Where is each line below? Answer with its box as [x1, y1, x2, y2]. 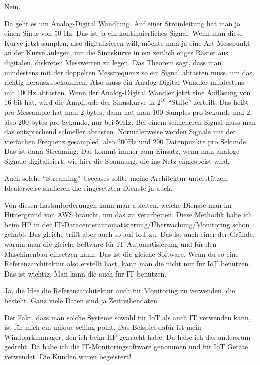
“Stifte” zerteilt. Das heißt [168, 97, 249, 107]
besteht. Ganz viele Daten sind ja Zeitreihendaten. [4, 295, 159, 306]
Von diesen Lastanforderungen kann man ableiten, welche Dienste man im [4, 199, 232, 210]
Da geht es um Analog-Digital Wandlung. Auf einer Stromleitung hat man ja [4, 18, 241, 28]
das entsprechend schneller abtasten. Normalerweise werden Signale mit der [4, 126, 236, 137]
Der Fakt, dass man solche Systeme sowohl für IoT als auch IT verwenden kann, [4, 312, 251, 322]
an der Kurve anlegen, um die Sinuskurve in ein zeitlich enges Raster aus [4, 47, 228, 58]
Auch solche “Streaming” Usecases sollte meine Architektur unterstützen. [4, 172, 229, 183]
